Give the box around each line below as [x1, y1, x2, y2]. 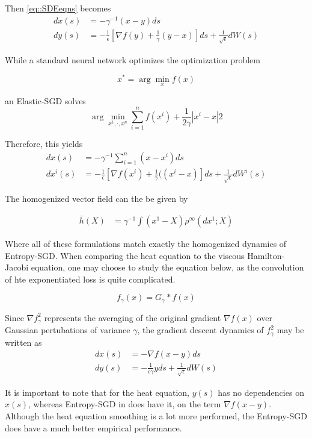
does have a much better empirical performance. [5, 421, 182, 434]
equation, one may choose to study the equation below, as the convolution [31, 261, 304, 274]
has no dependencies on [218, 386, 304, 398]
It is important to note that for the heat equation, [5, 386, 190, 398]
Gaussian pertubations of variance [5, 324, 130, 336]
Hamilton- [247, 249, 285, 261]
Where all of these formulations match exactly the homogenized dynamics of [5, 237, 287, 250]
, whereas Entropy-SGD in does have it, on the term [28, 398, 221, 410]
